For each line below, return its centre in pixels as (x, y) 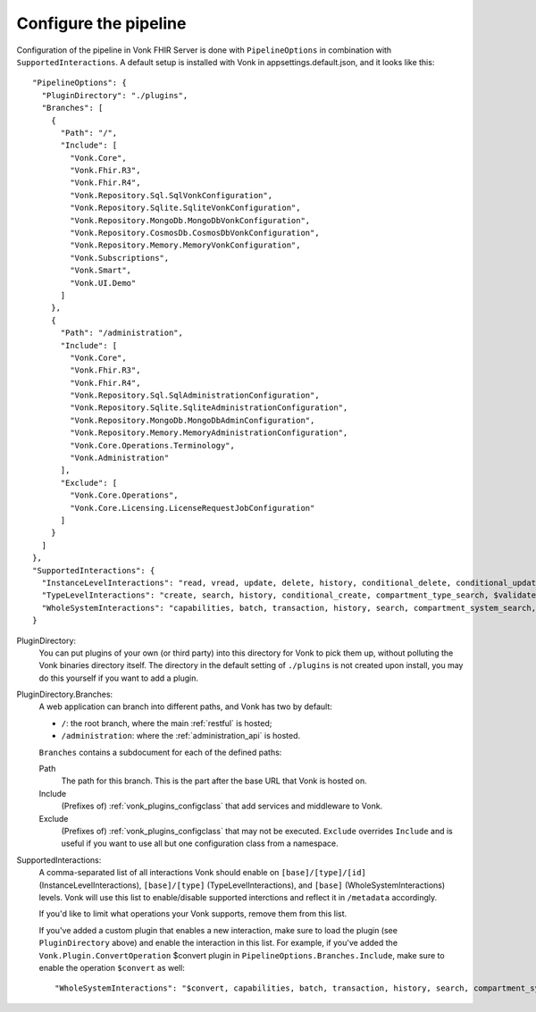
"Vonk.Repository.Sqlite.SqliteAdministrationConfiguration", (209, 408)
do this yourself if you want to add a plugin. (118, 678)
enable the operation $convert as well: (112, 967)
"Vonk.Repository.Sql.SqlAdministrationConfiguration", (195, 396)
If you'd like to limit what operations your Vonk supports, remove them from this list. (193, 914)
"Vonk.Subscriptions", (120, 258)
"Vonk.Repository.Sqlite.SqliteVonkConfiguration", (185, 208)
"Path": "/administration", (121, 333)
